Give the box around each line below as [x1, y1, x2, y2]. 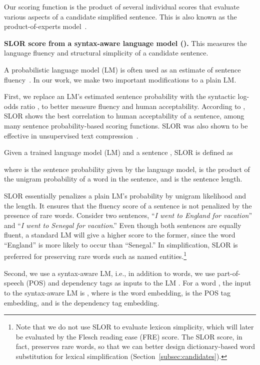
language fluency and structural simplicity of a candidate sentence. [4, 47, 208, 58]
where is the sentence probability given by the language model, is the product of [4, 163, 250, 174]
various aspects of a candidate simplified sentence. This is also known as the [4, 11, 237, 21]
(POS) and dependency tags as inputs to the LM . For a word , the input [26, 277, 251, 288]
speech [4, 277, 24, 288]
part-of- [217, 267, 240, 278]
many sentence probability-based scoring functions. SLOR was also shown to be [4, 120, 248, 130]
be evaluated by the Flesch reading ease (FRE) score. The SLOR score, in [15, 331, 242, 341]
